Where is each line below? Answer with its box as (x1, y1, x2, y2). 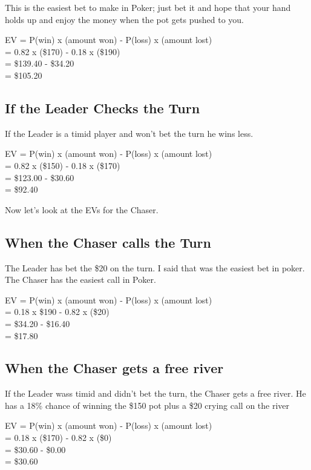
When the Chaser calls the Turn (5, 233, 211, 251)
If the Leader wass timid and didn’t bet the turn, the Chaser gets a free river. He (5, 387, 306, 400)
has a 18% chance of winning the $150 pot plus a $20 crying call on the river (5, 399, 290, 411)
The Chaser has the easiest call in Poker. (5, 273, 156, 286)
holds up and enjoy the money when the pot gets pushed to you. (5, 13, 244, 25)
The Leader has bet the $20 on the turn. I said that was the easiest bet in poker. (5, 261, 305, 274)
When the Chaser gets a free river (5, 359, 224, 377)
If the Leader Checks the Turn (5, 98, 200, 117)
